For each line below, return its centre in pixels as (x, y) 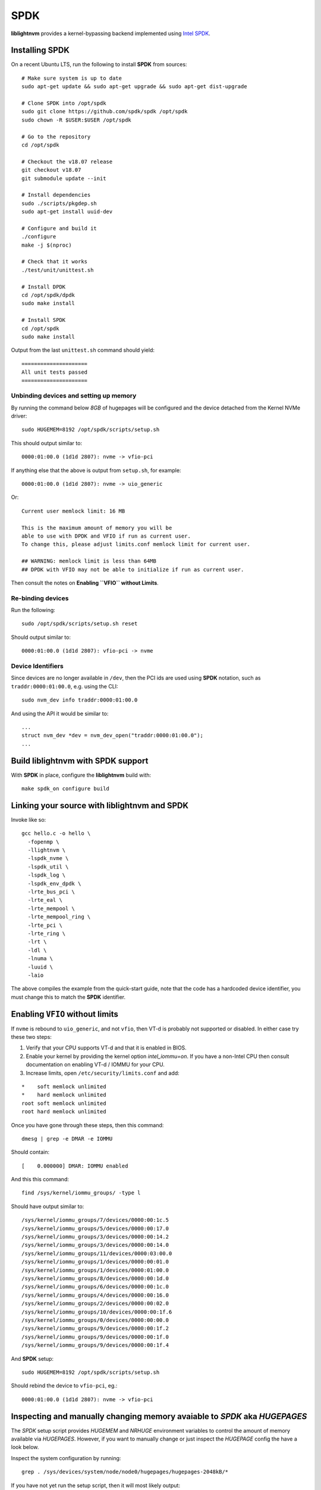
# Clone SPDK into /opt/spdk (64, 103)
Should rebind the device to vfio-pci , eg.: (64, 1386)
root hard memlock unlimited (64, 1112)
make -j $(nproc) (47, 245)
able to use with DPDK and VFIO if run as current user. (106, 536)
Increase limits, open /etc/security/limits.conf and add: (103, 1073)
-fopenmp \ (43, 842)
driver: (19, 416)
